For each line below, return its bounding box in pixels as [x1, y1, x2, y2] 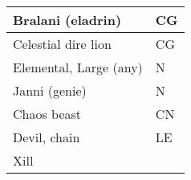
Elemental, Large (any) [13, 58, 143, 76]
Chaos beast [13, 104, 82, 123]
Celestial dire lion [13, 35, 112, 53]
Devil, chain [13, 128, 80, 146]
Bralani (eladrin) [13, 10, 122, 29]
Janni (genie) [13, 81, 87, 100]
